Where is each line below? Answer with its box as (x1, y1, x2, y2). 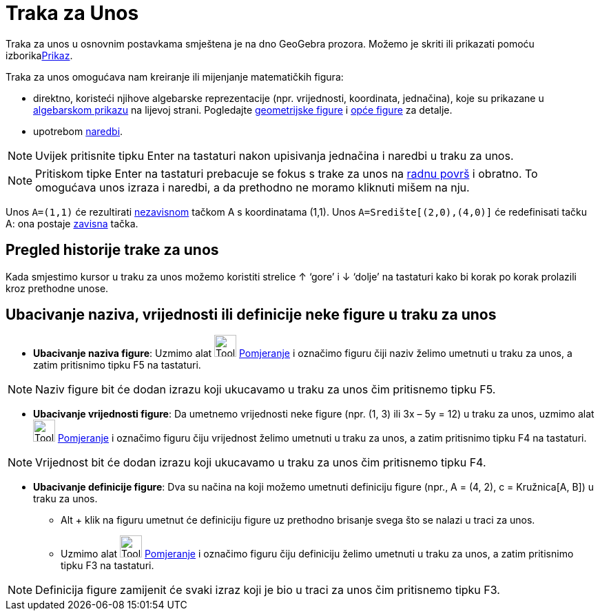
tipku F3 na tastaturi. (61, 559, 154, 572)
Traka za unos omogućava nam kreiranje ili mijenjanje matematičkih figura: (6, 70, 344, 83)
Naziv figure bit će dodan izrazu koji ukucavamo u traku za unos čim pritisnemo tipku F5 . (35, 382, 496, 397)
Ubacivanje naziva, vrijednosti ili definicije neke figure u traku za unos (6, 306, 497, 324)
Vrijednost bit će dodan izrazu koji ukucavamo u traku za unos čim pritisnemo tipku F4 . (35, 455, 486, 470)
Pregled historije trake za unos (6, 241, 219, 259)
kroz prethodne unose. (6, 282, 109, 294)
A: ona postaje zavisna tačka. (6, 217, 138, 229)
